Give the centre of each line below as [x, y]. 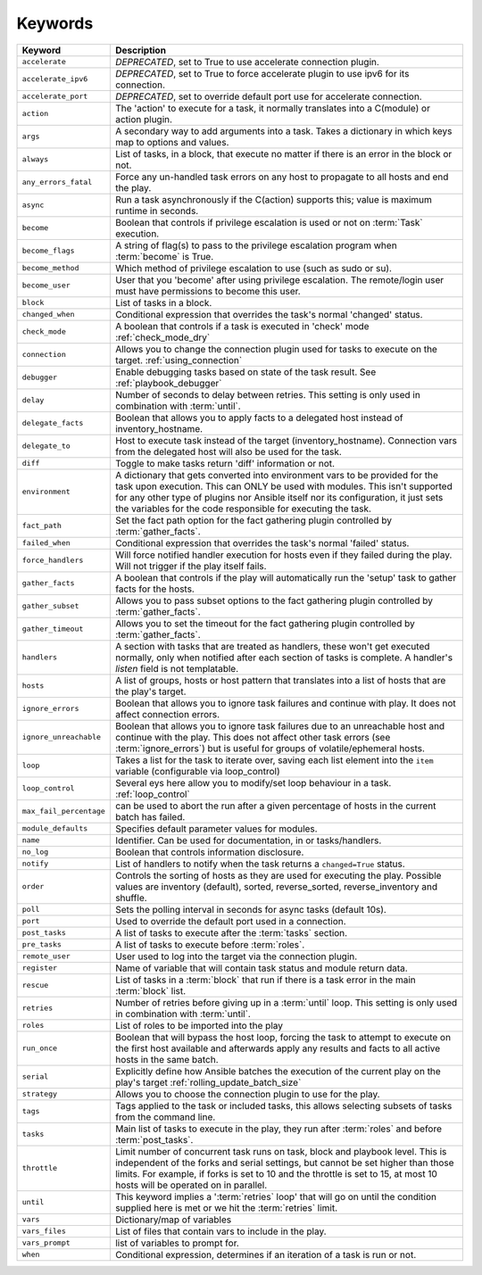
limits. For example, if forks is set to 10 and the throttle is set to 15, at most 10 [276, 1173]
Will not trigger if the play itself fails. [191, 566]
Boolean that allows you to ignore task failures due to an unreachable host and [280, 725]
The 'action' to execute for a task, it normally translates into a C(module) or [272, 108]
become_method [50, 268]
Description [141, 50]
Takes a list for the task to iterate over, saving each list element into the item [274, 760]
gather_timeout [53, 629]
